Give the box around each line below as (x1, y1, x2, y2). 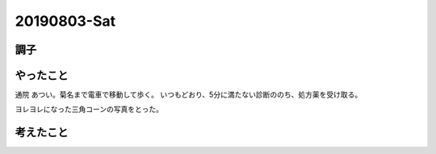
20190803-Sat (15, 12, 116, 30)
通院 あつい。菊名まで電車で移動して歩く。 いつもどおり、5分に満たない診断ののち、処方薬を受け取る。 (15, 89, 363, 100)
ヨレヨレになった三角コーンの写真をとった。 (15, 105, 163, 114)
